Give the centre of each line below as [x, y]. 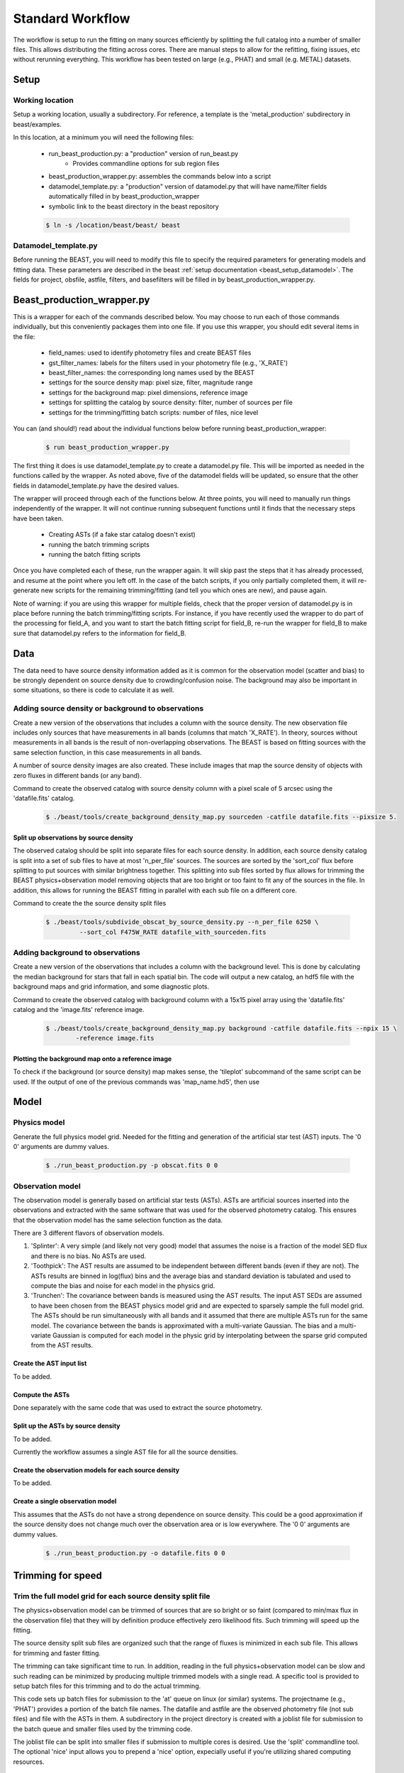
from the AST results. [62, 1345]
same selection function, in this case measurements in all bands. [107, 752]
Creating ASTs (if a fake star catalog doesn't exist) [122, 535]
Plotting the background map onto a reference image [92, 1058]
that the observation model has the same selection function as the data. [118, 1220]
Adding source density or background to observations [108, 708]
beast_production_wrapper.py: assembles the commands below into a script [160, 177]
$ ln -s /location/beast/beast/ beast [113, 225]
